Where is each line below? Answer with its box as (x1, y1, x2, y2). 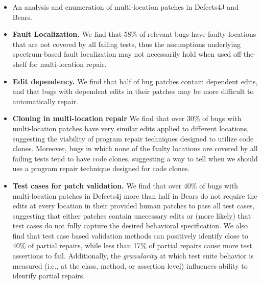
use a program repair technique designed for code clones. (12, 163, 190, 174)
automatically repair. (12, 96, 78, 106)
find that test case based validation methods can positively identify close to (12, 230, 249, 241)
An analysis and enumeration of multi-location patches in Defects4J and (12, 2, 239, 12)
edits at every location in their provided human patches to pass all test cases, (12, 200, 255, 211)
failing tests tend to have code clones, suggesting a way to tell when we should (12, 153, 258, 163)
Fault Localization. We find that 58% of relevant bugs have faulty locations (12, 29, 256, 39)
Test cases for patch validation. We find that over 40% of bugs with (12, 180, 239, 191)
